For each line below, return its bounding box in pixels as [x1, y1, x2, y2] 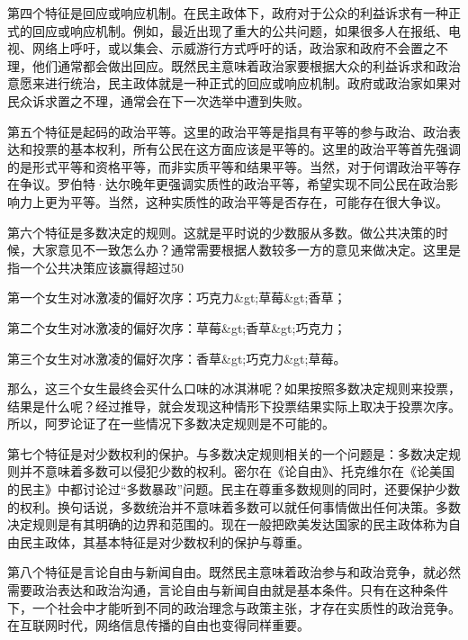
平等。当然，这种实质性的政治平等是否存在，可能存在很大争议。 [69, 192, 448, 211]
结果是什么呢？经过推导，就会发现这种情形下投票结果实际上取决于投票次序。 [7, 396, 461, 415]
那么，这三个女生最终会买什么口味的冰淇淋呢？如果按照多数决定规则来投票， [7, 379, 461, 398]
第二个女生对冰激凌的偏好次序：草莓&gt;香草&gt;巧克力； [7, 318, 346, 337]
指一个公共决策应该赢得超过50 [7, 257, 184, 276]
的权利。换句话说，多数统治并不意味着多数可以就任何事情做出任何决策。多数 [7, 497, 461, 516]
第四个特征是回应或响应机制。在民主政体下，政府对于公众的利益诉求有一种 [7, 4, 448, 22]
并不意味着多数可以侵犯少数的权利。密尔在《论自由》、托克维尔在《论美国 [19, 462, 454, 481]
